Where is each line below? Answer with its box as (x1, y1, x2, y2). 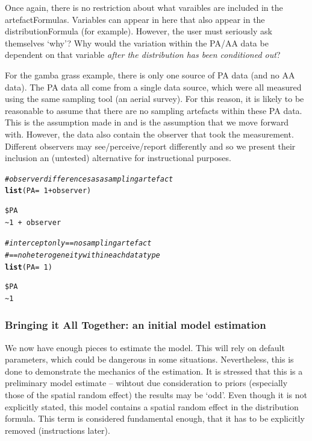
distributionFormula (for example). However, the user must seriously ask (5, 25, 272, 37)
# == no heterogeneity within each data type (5, 250, 160, 259)
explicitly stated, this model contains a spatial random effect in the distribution (5, 400, 299, 413)
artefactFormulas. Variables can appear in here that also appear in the (5, 13, 265, 25)
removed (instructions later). (5, 424, 110, 436)
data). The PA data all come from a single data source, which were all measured (5, 80, 302, 93)
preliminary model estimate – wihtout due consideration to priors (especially (5, 376, 288, 389)
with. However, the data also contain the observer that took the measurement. (5, 127, 294, 140)
